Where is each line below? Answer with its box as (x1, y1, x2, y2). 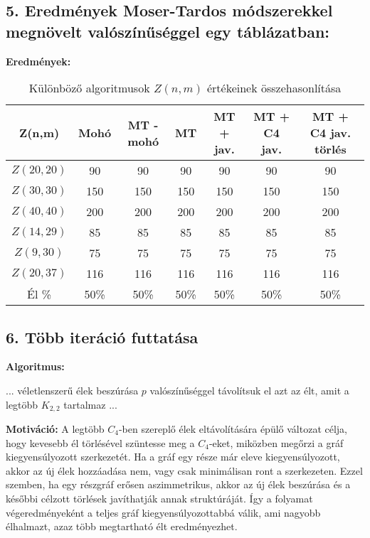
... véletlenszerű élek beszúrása (6, 382, 139, 397)
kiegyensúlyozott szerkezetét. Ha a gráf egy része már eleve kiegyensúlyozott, (6, 449, 340, 464)
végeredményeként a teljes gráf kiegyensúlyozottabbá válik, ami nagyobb (6, 505, 321, 520)
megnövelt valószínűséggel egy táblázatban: (6, 20, 330, 42)
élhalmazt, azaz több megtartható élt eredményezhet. (6, 519, 238, 534)
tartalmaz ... (63, 397, 117, 411)
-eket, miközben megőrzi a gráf (208, 435, 344, 450)
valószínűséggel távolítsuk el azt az (149, 382, 301, 397)
